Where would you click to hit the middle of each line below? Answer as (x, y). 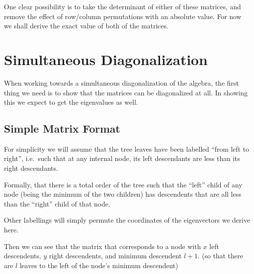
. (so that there (220, 256)
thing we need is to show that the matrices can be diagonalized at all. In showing (126, 92)
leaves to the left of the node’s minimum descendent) (99, 265)
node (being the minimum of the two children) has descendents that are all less (123, 194)
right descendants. (31, 168)
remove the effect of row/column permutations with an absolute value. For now (123, 16)
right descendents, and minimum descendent (115, 256)
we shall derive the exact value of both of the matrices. (86, 26)
